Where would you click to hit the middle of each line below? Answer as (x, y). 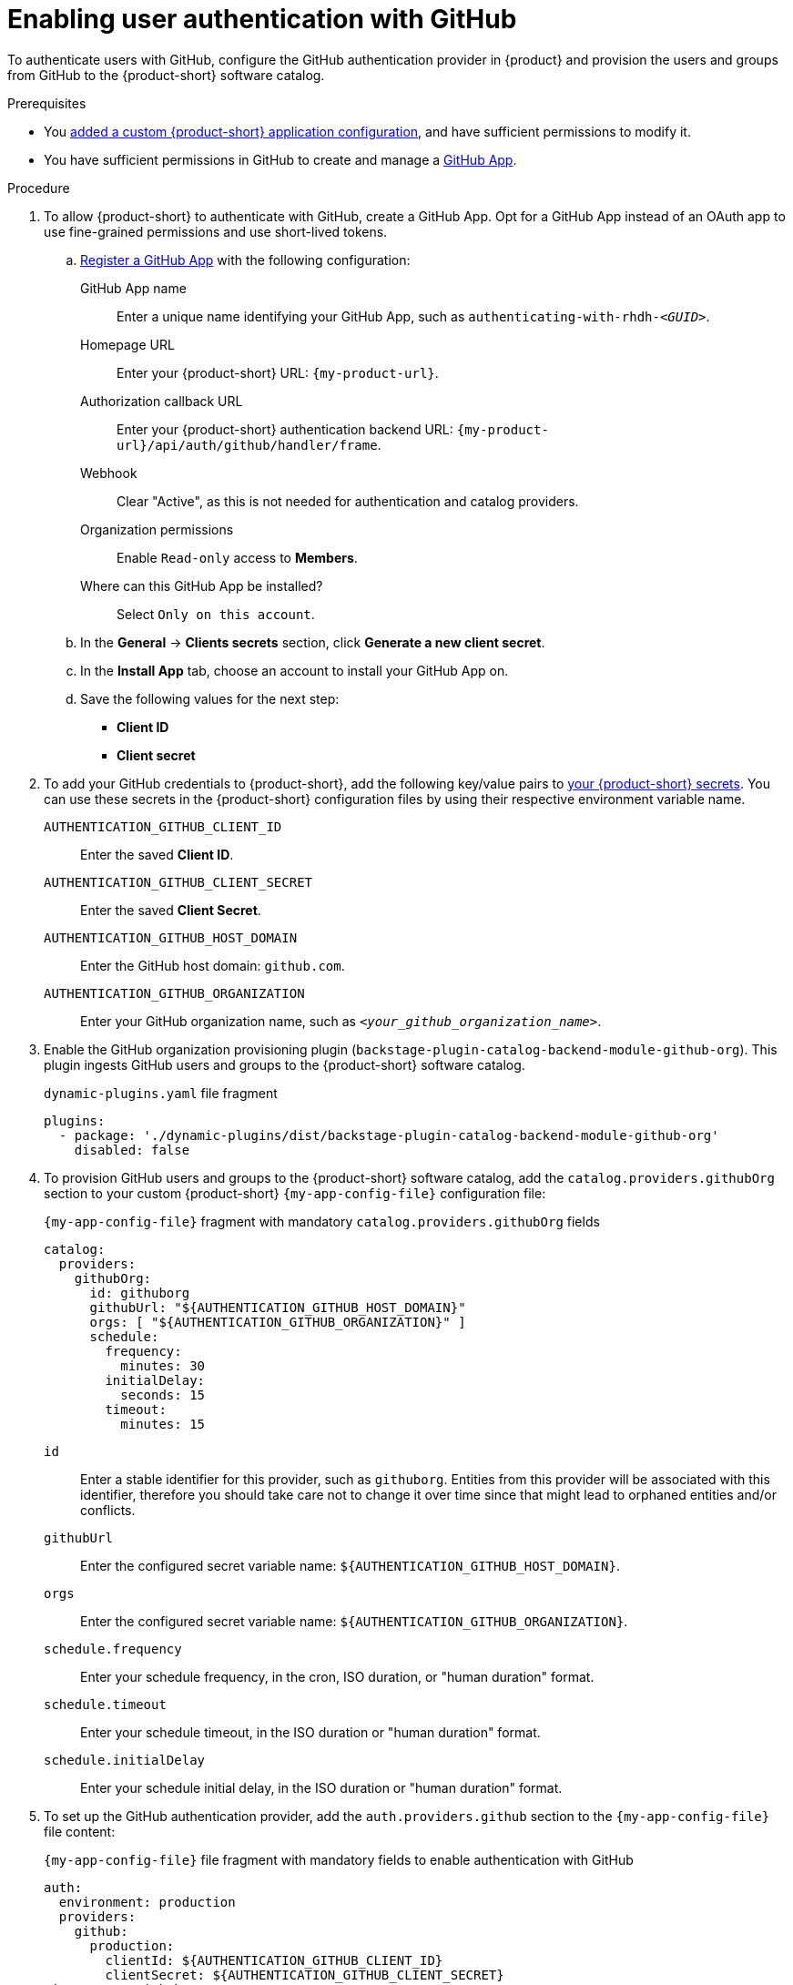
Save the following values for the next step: (210, 698)
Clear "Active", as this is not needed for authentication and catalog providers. (348, 501)
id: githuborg (140, 1293)
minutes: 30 (163, 1365)
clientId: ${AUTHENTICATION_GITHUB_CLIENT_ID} (274, 1960)
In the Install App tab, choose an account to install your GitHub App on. (295, 670)
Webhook (109, 473)
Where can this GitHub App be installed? (202, 585)
